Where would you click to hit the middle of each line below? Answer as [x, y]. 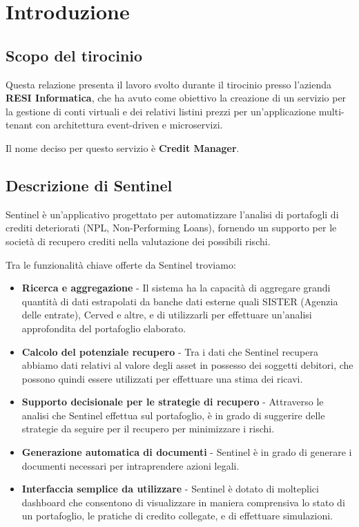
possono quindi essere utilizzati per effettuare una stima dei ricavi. [162, 378]
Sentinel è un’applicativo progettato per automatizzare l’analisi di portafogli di [172, 214]
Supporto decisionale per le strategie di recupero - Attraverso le [173, 402]
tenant [19, 125]
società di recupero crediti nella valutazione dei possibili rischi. [138, 241]
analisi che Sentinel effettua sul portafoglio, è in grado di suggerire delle [173, 415]
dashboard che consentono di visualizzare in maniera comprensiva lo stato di [183, 502]
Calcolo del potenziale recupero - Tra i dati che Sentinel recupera [170, 351]
